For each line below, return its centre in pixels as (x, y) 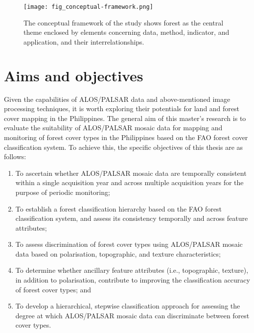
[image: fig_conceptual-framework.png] (88, 7)
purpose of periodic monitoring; (63, 192)
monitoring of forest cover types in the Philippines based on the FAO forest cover (126, 137)
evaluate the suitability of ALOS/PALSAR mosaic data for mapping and (113, 128)
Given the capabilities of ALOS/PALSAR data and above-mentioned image (117, 99)
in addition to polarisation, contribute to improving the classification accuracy (133, 280)
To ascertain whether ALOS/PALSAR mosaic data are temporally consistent (131, 173)
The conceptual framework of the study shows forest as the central (124, 22)
